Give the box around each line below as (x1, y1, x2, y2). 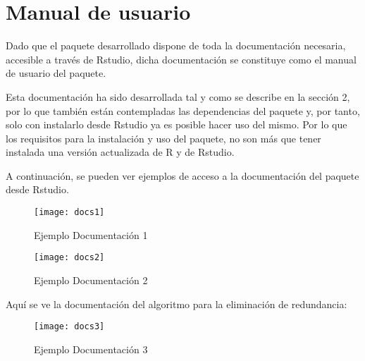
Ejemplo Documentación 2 (34, 272, 148, 287)
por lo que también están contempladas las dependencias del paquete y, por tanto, (6, 103, 360, 118)
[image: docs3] (34, 322, 105, 332)
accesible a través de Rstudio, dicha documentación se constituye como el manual (6, 51, 357, 66)
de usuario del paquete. (6, 66, 106, 80)
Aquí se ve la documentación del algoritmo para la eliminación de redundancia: (6, 296, 347, 311)
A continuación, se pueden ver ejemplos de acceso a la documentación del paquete (6, 168, 359, 183)
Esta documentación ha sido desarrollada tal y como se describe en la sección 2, (6, 89, 350, 104)
